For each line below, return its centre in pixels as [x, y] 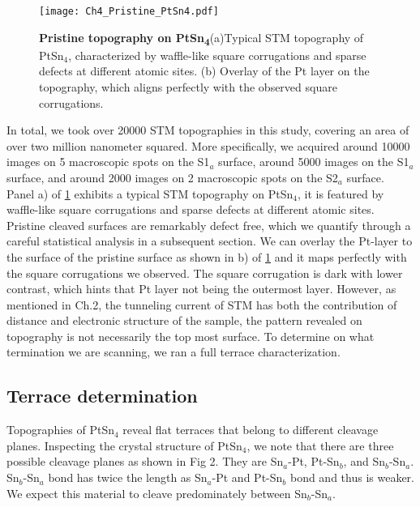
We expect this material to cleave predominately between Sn [157, 493]
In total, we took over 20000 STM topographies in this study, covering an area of [208, 130]
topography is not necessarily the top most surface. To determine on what [191, 336]
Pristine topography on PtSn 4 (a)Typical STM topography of [201, 38]
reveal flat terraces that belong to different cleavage [251, 430]
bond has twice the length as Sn [128, 477]
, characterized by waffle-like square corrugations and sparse [217, 55]
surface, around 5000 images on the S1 [314, 162]
